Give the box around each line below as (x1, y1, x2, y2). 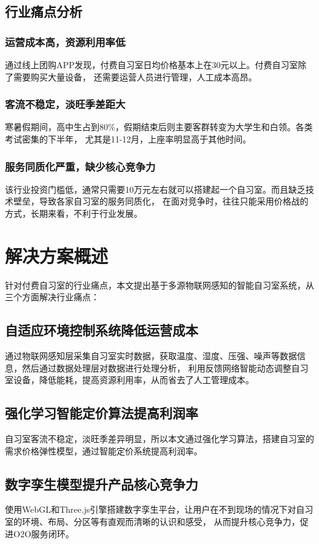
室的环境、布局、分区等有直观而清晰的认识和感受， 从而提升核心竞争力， (5, 515, 300, 528)
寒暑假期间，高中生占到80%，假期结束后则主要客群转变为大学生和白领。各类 (5, 120, 313, 133)
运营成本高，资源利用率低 (5, 34, 126, 49)
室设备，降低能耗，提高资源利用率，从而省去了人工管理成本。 (5, 373, 254, 386)
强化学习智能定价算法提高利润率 (5, 403, 198, 422)
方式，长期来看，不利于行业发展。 (5, 207, 142, 219)
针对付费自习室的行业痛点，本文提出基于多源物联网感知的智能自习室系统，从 (5, 278, 314, 291)
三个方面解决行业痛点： (5, 290, 99, 303)
